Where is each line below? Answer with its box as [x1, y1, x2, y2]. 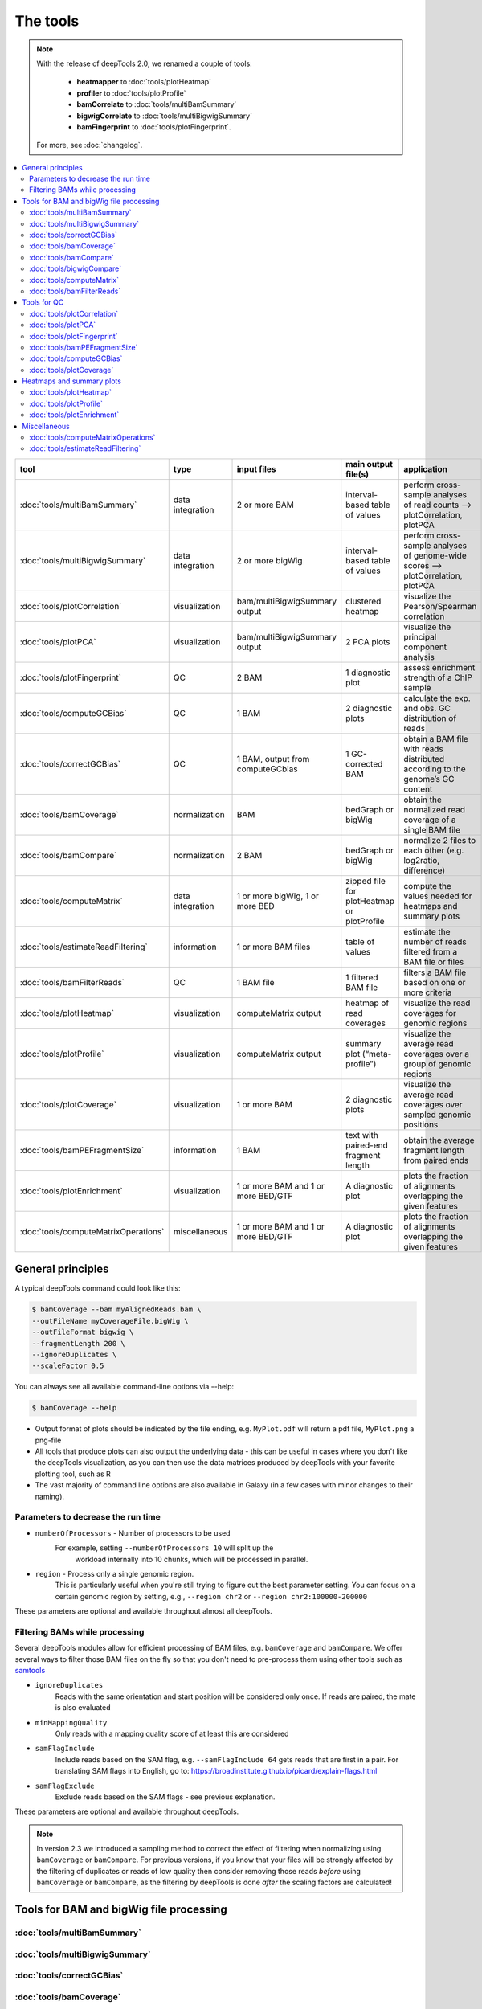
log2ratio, [402, 854, 440, 865]
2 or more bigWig [236, 554, 303, 566]
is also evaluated [55, 1703, 111, 1712]
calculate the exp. [402, 692, 472, 703]
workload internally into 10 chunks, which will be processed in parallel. [75, 1554, 308, 1564]
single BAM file [402, 824, 461, 835]
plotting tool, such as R [35, 1469, 112, 1479]
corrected [345, 758, 383, 769]
